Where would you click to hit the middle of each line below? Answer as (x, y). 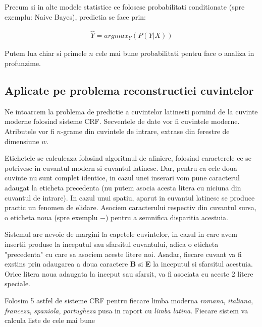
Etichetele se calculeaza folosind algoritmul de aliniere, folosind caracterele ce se (128, 158)
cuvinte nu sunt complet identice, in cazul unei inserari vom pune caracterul (122, 178)
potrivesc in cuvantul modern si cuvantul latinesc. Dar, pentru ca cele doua (121, 168)
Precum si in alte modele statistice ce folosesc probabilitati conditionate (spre (125, 7)
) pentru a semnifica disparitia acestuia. (167, 217)
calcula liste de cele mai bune (50, 320)
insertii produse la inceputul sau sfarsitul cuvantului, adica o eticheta (112, 244)
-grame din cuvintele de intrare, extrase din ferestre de (145, 131)
